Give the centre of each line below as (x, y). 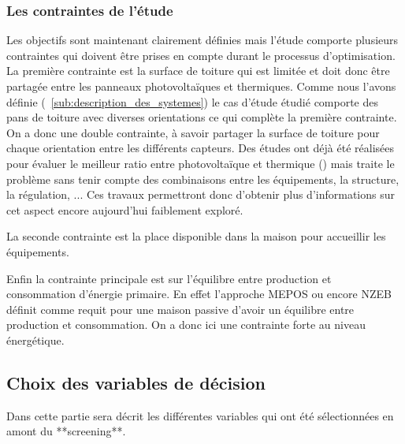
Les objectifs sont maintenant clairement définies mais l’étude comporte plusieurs (202, 40)
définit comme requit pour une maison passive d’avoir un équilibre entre (180, 309)
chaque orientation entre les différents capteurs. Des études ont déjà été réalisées (201, 148)
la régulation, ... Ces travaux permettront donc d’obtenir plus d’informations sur (201, 194)
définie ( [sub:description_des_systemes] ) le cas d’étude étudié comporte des (193, 101)
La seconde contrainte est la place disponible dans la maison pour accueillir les (196, 236)
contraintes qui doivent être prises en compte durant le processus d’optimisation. (201, 55)
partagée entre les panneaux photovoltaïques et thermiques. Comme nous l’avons (201, 86)
